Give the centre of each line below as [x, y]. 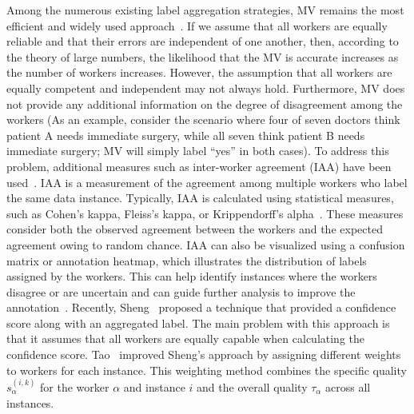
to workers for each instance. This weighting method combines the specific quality [207, 370]
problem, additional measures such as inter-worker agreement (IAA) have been [199, 166]
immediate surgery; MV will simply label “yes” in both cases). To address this [198, 151]
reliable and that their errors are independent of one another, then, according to [203, 41]
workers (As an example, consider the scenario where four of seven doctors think [203, 119]
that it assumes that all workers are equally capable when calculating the [186, 338]
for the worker [75, 387]
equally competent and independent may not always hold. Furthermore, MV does [206, 88]
